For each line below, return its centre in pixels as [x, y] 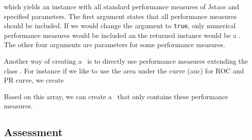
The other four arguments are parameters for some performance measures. [115, 44]
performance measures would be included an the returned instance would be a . [122, 35]
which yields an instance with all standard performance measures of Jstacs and [122, 6]
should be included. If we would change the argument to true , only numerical [120, 26]
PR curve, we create [34, 80]
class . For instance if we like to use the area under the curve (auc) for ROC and [124, 70]
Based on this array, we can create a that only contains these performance [116, 96]
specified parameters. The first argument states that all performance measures [120, 16]
